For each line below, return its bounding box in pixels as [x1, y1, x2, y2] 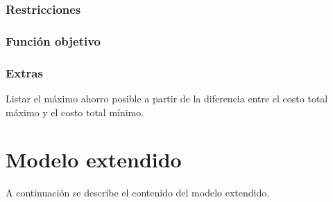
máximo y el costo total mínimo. [6, 104, 144, 119]
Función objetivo [6, 32, 101, 49]
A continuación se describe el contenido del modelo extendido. [6, 185, 270, 200]
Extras [6, 64, 43, 81]
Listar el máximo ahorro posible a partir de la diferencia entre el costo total [6, 91, 328, 105]
